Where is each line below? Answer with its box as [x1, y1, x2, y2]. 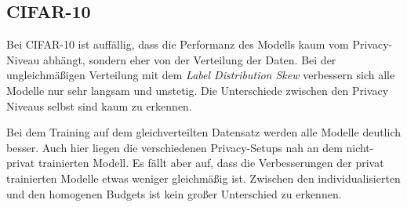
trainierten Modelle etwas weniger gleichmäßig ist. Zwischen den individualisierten [6, 169, 401, 186]
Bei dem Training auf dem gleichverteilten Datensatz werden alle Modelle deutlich [6, 124, 402, 140]
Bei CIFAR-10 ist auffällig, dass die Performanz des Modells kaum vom [6, 36, 349, 53]
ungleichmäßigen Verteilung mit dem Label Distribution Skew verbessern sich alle [6, 67, 395, 83]
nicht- [346, 139, 374, 155]
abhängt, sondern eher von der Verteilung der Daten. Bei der [43, 51, 336, 67]
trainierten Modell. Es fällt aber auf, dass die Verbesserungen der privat [38, 154, 384, 171]
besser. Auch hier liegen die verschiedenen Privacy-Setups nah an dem [6, 139, 343, 155]
